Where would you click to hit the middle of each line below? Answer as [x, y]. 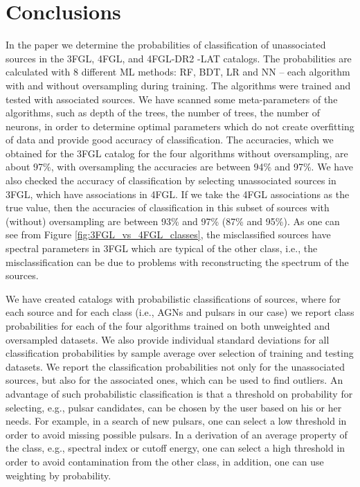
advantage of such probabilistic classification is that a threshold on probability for [179, 393]
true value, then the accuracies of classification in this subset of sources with [168, 207]
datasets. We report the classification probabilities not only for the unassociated [175, 366]
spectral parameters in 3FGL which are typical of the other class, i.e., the [162, 248]
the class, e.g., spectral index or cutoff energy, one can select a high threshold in [175, 448]
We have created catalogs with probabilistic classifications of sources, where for [173, 298]
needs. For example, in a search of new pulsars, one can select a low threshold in [176, 421]
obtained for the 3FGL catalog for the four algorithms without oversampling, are [177, 153]
